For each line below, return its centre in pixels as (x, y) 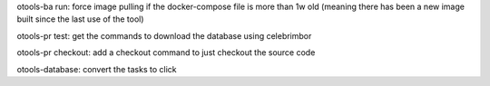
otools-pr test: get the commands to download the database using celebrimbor (164, 35)
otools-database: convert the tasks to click (97, 69)
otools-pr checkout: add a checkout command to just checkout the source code (166, 53)
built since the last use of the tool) (80, 19)
